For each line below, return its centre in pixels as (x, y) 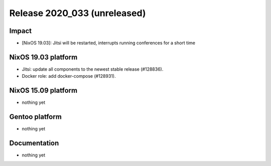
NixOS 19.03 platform (43, 57)
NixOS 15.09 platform (43, 91)
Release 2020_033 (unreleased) (78, 13)
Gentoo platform (36, 117)
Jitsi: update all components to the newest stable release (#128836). (93, 69)
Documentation (34, 143)
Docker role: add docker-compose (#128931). (69, 76)
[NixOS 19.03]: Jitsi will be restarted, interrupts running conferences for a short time (109, 43)
